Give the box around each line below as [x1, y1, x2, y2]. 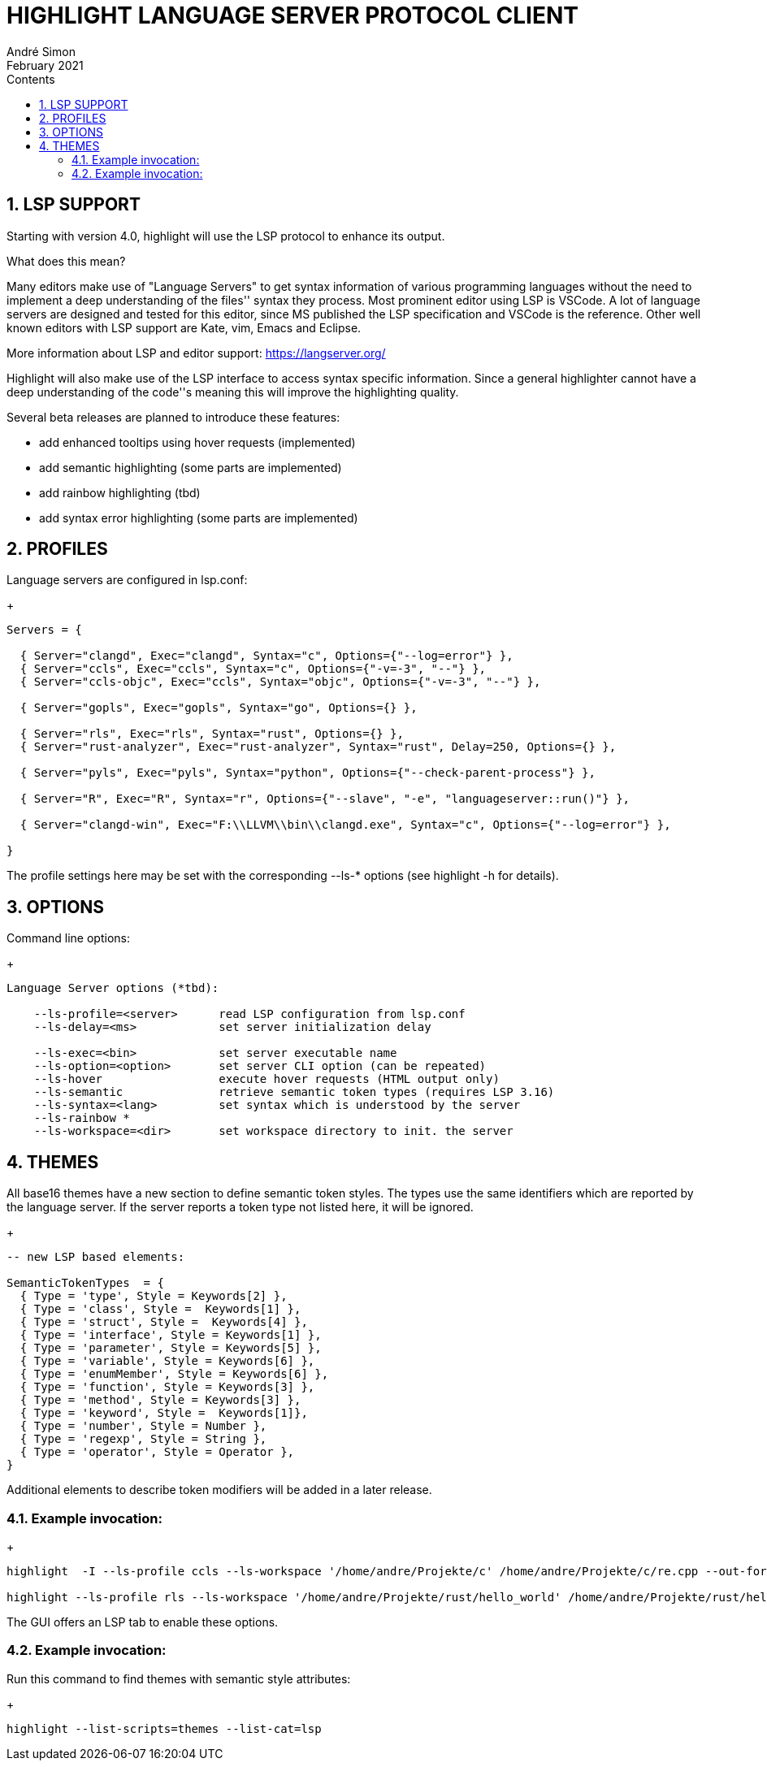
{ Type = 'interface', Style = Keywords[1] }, [19, 1328, 322, 1342]
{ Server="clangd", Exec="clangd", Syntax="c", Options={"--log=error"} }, [19, 649, 513, 663]
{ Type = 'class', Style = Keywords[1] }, [19, 1302, 301, 1316]
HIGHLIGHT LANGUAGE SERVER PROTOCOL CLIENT [6, 2, 578, 29]
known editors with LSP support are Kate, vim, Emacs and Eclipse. [6, 320, 362, 335]
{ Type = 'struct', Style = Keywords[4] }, [19, 1315, 308, 1329]
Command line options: [6, 931, 130, 946]
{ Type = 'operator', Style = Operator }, [19, 1445, 295, 1459]
